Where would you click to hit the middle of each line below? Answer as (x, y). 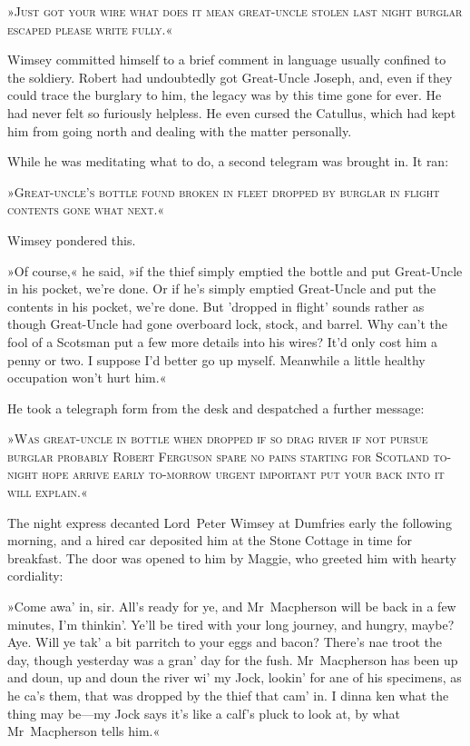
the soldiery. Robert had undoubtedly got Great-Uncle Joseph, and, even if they (230, 77)
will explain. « (48, 492)
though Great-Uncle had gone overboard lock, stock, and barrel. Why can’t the (227, 324)
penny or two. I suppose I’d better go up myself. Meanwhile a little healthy (216, 359)
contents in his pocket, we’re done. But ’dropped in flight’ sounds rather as (216, 306)
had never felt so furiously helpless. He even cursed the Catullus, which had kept (232, 112)
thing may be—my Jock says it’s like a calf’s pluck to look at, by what (204, 713)
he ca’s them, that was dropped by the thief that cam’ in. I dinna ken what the (228, 695)
